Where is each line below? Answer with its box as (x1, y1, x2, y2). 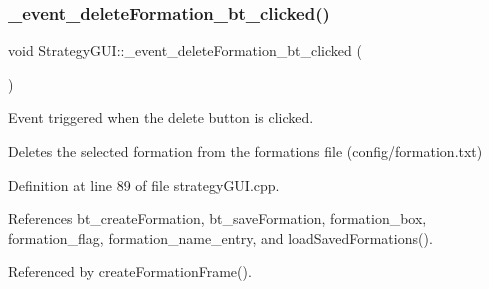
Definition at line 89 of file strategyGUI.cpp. (8, 174, 280, 195)
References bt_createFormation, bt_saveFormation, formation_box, (8, 208, 427, 229)
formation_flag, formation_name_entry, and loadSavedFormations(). (8, 227, 433, 248)
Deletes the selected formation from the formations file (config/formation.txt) (8, 141, 483, 161)
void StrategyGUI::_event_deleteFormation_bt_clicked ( (8, 40, 362, 61)
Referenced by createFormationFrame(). (8, 261, 252, 282)
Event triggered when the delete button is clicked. (8, 107, 314, 128)
